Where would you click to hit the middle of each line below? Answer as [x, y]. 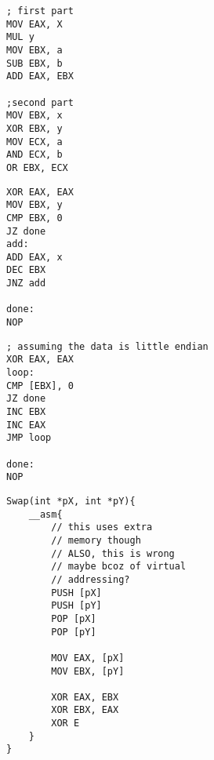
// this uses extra [102, 527]
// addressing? [91, 579]
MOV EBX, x [34, 116]
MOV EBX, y [34, 205]
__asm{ [45, 514]
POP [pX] [74, 618]
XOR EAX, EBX [85, 697]
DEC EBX [26, 270]
